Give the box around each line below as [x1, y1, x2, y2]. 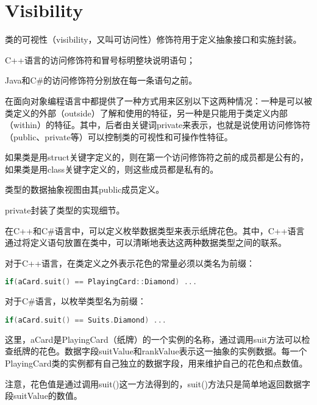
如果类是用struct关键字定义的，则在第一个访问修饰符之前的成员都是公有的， [5, 151, 308, 163]
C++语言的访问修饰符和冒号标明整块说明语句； [5, 53, 195, 66]
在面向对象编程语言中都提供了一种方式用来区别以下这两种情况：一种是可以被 [5, 94, 312, 107]
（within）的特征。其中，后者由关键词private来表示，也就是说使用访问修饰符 [5, 118, 311, 131]
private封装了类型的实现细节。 [5, 204, 125, 217]
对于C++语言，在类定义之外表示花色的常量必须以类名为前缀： [5, 256, 255, 269]
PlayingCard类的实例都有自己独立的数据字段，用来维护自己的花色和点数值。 [5, 356, 308, 369]
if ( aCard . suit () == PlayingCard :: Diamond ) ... [5, 278, 198, 287]
